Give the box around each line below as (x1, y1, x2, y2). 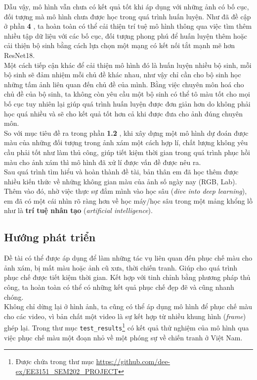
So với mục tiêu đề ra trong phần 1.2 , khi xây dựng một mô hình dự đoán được (4, 127, 249, 138)
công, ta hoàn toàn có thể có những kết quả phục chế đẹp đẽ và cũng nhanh (4, 282, 234, 292)
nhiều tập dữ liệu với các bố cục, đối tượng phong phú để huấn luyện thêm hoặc (4, 30, 247, 41)
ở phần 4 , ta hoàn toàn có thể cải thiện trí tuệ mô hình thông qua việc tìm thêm (4, 21, 252, 31)
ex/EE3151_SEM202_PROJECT (15, 366, 118, 376)
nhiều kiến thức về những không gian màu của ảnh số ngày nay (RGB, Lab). (4, 176, 237, 186)
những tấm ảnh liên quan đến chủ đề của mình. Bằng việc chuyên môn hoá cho (4, 79, 244, 89)
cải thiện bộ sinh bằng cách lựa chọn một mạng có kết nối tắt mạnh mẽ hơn (4, 40, 235, 51)
